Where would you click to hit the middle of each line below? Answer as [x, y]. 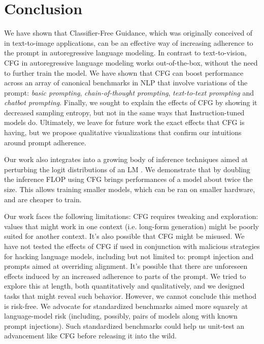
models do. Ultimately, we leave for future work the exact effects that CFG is [124, 122]
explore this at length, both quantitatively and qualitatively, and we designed [124, 286]
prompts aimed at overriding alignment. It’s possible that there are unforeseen [126, 266]
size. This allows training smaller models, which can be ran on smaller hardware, [130, 189]
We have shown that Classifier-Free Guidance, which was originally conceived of [128, 33]
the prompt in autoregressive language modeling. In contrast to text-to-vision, [125, 53]
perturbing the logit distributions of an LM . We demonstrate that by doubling [127, 169]
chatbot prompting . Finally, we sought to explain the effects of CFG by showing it [131, 102]
